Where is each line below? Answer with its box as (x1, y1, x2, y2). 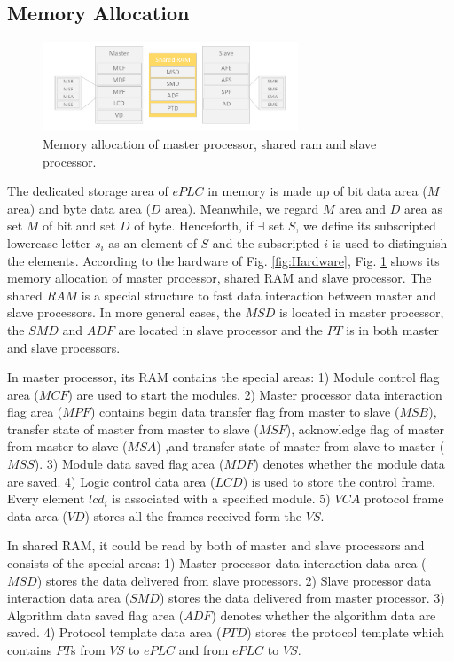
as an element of (108, 233, 197, 252)
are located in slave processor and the (118, 320, 323, 339)
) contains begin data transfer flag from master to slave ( (90, 402, 400, 421)
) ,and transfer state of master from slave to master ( (156, 437, 445, 456)
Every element (7, 489, 85, 508)
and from (178, 641, 229, 659)
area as (404, 199, 442, 217)
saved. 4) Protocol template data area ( (7, 623, 222, 642)
